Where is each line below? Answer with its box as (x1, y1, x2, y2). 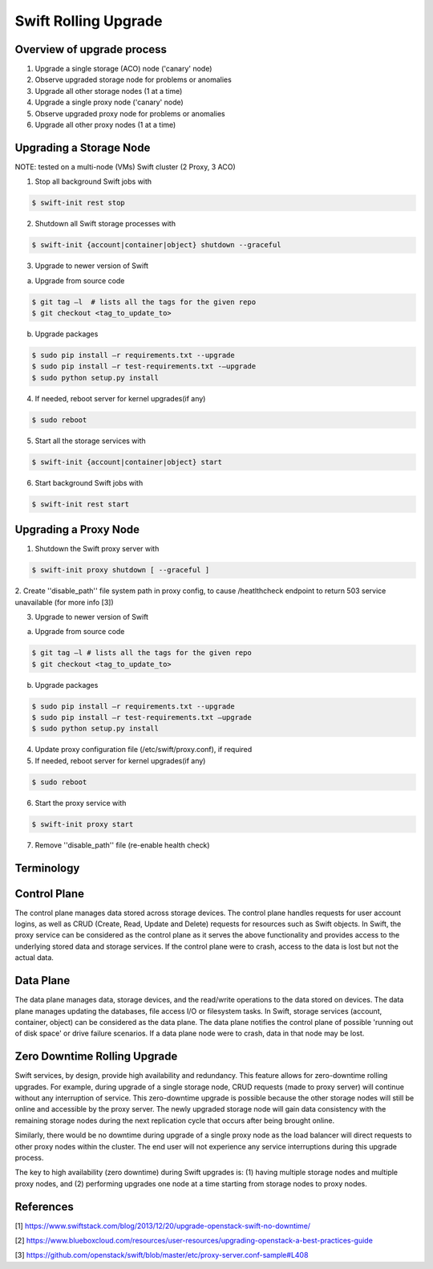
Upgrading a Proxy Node (14, 523, 140, 537)
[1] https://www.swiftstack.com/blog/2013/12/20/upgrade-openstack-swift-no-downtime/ (14, 1221, 311, 1230)
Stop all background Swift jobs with (34, 177, 152, 186)
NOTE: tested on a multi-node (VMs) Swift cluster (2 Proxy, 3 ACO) (14, 161, 236, 172)
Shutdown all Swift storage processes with (34, 219, 176, 229)
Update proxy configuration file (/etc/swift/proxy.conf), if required (34, 745, 253, 754)
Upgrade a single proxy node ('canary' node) (34, 97, 184, 108)
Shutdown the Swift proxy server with (34, 544, 160, 554)
